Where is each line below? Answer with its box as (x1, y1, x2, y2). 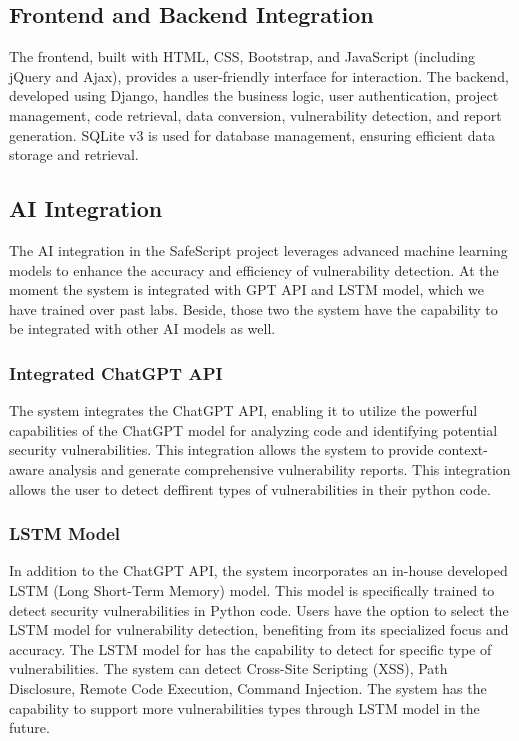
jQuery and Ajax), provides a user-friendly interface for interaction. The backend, (9, 65, 509, 86)
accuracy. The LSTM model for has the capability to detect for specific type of (9, 638, 492, 659)
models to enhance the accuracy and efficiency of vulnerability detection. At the (9, 259, 499, 280)
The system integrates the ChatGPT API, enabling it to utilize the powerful (9, 400, 478, 421)
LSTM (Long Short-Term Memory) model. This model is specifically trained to (9, 579, 495, 600)
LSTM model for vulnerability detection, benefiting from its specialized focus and (9, 619, 509, 640)
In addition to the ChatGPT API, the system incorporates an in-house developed (9, 560, 508, 581)
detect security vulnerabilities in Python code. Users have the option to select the (9, 599, 509, 620)
